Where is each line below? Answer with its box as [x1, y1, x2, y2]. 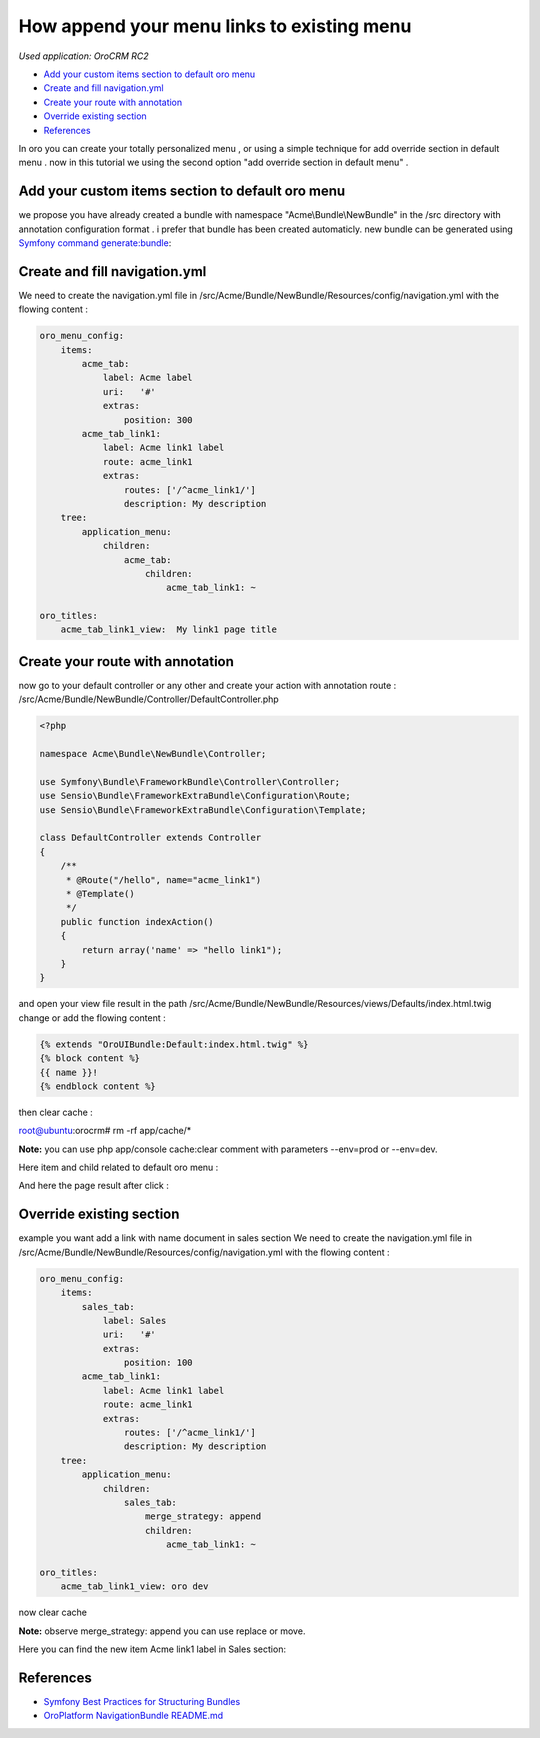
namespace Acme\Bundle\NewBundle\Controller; [39, 748, 267, 760]
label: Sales [102, 1315, 167, 1326]
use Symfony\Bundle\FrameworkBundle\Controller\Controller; [39, 776, 341, 787]
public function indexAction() [60, 916, 214, 927]
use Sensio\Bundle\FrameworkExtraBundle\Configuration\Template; [39, 804, 367, 815]
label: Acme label [102, 372, 194, 384]
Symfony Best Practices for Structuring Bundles [43, 1695, 241, 1707]
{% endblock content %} [39, 1080, 157, 1092]
